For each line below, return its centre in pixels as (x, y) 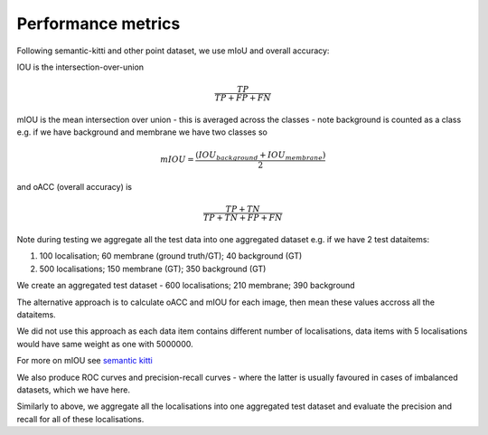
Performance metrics (99, 24)
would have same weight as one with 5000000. (105, 344)
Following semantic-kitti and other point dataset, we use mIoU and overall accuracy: (173, 51)
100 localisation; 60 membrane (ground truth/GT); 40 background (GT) (171, 256)
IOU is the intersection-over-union (80, 67)
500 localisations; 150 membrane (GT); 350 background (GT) (153, 269)
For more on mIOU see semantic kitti (84, 361)
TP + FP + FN (243, 98)
